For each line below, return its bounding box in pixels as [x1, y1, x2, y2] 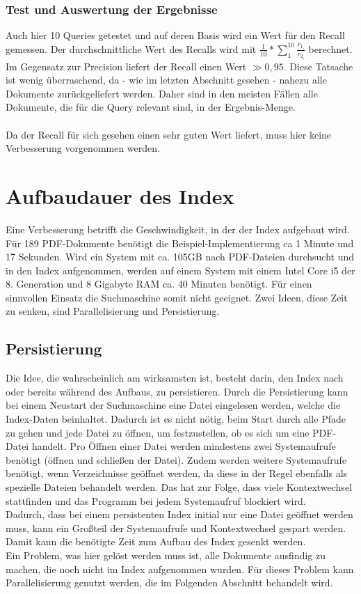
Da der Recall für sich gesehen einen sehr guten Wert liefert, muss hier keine [6, 127, 332, 141]
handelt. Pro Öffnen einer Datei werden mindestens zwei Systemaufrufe [31, 439, 336, 453]
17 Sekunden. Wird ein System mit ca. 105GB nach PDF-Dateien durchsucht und [6, 249, 355, 264]
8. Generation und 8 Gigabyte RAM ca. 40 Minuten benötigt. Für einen [6, 276, 312, 291]
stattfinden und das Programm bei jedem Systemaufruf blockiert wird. [6, 493, 306, 508]
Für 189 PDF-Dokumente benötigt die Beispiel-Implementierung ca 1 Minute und [6, 235, 354, 250]
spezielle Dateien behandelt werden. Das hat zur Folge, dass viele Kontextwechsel [6, 480, 352, 494]
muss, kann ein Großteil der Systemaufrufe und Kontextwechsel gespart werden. [6, 520, 346, 535]
